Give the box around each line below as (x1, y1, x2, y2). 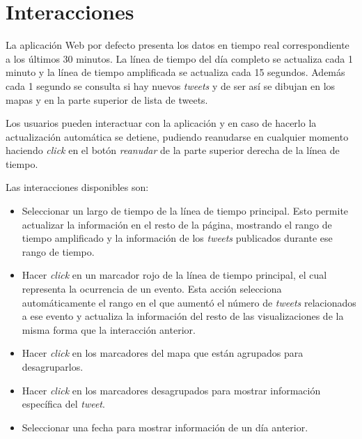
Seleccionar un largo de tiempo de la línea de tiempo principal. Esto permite (22, 203, 349, 218)
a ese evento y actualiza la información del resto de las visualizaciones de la (22, 309, 344, 323)
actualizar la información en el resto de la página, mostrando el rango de (22, 217, 332, 231)
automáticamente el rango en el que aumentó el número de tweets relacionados (22, 295, 356, 309)
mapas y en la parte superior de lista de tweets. (6, 92, 208, 107)
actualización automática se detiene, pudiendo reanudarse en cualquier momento (6, 129, 349, 144)
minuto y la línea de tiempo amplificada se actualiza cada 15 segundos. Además (6, 65, 345, 79)
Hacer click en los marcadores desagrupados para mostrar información (22, 383, 321, 397)
